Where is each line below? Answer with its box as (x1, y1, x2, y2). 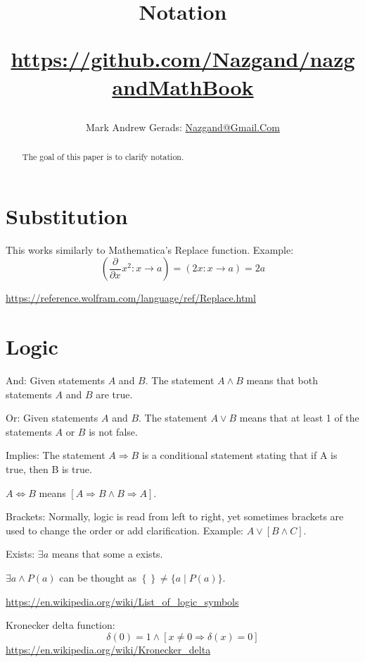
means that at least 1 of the (239, 410, 359, 425)
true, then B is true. (6, 462, 92, 477)
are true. (96, 386, 133, 401)
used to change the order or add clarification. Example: (6, 522, 244, 537)
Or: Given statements (6, 410, 98, 425)
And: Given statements (6, 373, 105, 388)
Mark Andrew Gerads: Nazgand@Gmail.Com (86, 119, 280, 134)
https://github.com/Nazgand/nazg (11, 44, 355, 73)
